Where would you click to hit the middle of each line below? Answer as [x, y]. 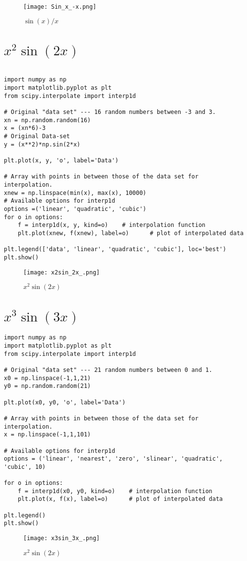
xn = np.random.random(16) [47, 120]
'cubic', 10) [25, 467]
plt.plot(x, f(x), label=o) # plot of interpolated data [120, 499]
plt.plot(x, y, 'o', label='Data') [61, 160]
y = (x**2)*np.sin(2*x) [42, 144]
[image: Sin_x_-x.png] [60, 7]
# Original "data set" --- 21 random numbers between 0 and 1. [108, 370]
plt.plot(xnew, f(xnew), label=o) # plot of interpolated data [131, 233]
